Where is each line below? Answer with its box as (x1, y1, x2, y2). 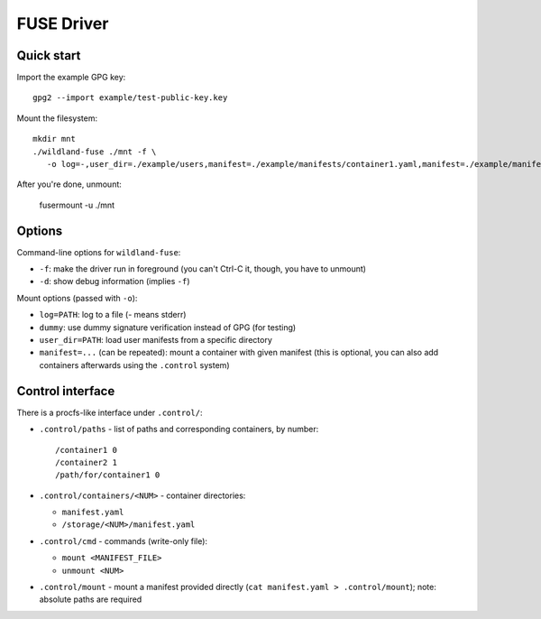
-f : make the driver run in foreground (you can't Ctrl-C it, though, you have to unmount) (39, 263, 367, 274)
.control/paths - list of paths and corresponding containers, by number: (39, 424, 319, 435)
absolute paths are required (39, 594, 142, 605)
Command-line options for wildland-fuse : (16, 246, 181, 257)
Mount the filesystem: (16, 113, 98, 124)
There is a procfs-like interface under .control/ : (16, 407, 203, 418)
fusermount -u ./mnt (39, 199, 115, 210)
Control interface (16, 383, 115, 399)
